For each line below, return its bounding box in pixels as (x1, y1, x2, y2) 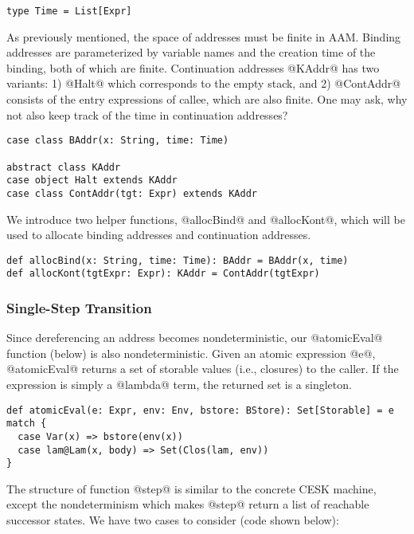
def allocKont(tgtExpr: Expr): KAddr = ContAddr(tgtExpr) (6, 268, 320, 280)
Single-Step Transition (6, 297, 152, 317)
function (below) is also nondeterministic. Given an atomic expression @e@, (6, 344, 376, 361)
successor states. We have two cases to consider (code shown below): (6, 512, 339, 528)
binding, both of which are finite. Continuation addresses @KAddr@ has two (6, 59, 380, 76)
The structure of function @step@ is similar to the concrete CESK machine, (6, 480, 377, 497)
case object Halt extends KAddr (6, 175, 178, 187)
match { (6, 418, 47, 430)
